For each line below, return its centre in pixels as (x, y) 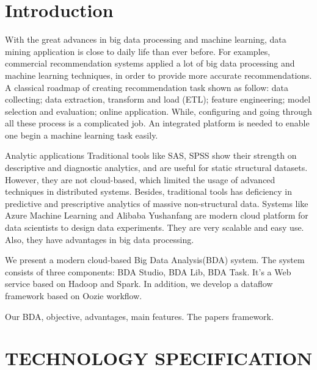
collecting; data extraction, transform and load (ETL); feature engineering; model (158, 99)
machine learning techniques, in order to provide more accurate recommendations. (158, 75)
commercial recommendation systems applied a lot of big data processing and (150, 63)
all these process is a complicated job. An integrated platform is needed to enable (157, 123)
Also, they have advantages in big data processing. (100, 239)
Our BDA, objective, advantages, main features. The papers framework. (139, 316)
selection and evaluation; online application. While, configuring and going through (158, 111)
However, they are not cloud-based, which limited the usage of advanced (140, 179)
